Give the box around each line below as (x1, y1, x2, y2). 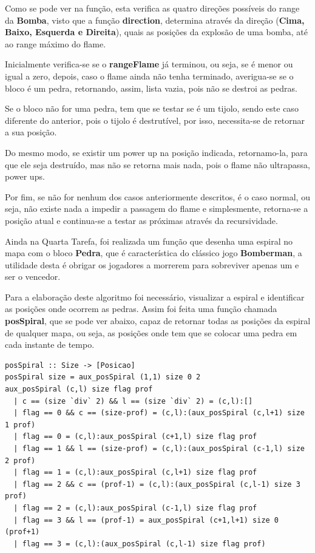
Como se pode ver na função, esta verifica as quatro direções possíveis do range (5, 2, 300, 14)
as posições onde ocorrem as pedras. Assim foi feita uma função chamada (5, 302, 277, 315)
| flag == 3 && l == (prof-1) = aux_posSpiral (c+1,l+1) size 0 (13, 515, 279, 524)
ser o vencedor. (5, 270, 61, 283)
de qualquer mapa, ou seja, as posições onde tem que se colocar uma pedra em (5, 326, 297, 339)
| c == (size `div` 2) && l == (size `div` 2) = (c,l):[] (13, 396, 253, 405)
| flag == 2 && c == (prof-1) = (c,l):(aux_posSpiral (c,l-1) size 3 (13, 480, 300, 489)
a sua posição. (5, 126, 57, 138)
